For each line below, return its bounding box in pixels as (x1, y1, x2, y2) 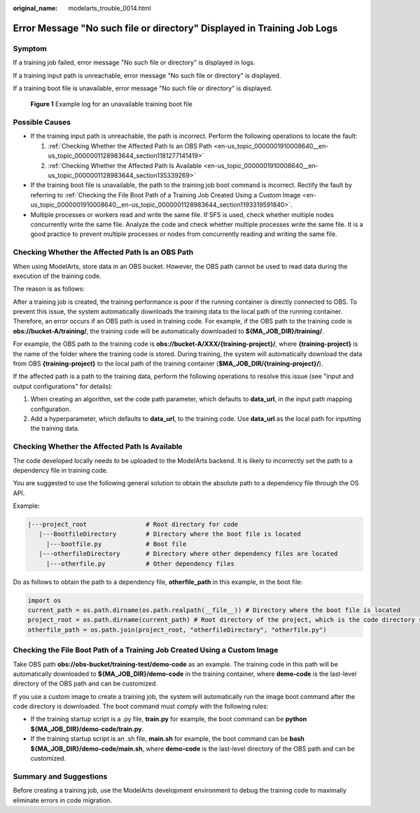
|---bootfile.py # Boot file (45, 540, 187, 548)
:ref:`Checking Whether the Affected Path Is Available (48, 161, 202, 169)
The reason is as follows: (13, 284, 85, 293)
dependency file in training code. (13, 466, 108, 474)
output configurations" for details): (13, 382, 113, 390)
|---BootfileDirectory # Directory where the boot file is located (38, 530, 301, 538)
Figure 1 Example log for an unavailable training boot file (30, 100, 192, 109)
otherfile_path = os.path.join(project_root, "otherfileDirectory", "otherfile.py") (27, 625, 327, 634)
